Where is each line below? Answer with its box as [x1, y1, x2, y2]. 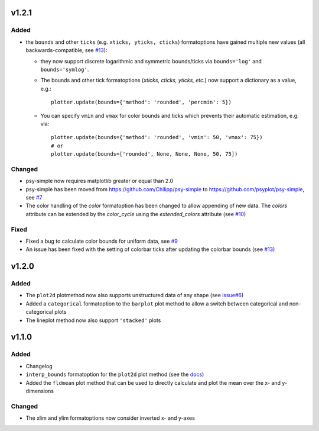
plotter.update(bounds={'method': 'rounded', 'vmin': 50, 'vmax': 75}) [51, 134, 263, 141]
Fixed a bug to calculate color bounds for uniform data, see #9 [25, 237, 178, 245]
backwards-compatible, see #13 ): [25, 47, 108, 54]
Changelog [25, 362, 53, 369]
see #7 [25, 194, 43, 201]
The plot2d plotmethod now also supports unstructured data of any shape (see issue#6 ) [25, 292, 244, 299]
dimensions [25, 387, 54, 394]
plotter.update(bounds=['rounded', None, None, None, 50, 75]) [51, 151, 238, 157]
